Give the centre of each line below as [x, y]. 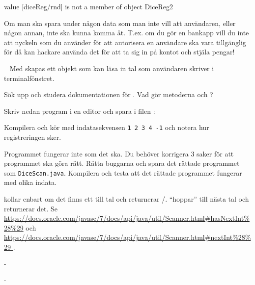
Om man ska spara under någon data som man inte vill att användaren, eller [120, 23]
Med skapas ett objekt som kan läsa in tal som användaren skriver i [112, 68]
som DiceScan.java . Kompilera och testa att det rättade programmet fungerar [123, 172]
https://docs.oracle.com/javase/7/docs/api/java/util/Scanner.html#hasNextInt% [127, 218]
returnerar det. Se [31, 208]
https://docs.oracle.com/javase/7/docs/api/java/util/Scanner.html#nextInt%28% [127, 237]
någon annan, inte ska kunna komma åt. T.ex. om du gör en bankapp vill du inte [127, 33]
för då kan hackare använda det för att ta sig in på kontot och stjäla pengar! [119, 52]
